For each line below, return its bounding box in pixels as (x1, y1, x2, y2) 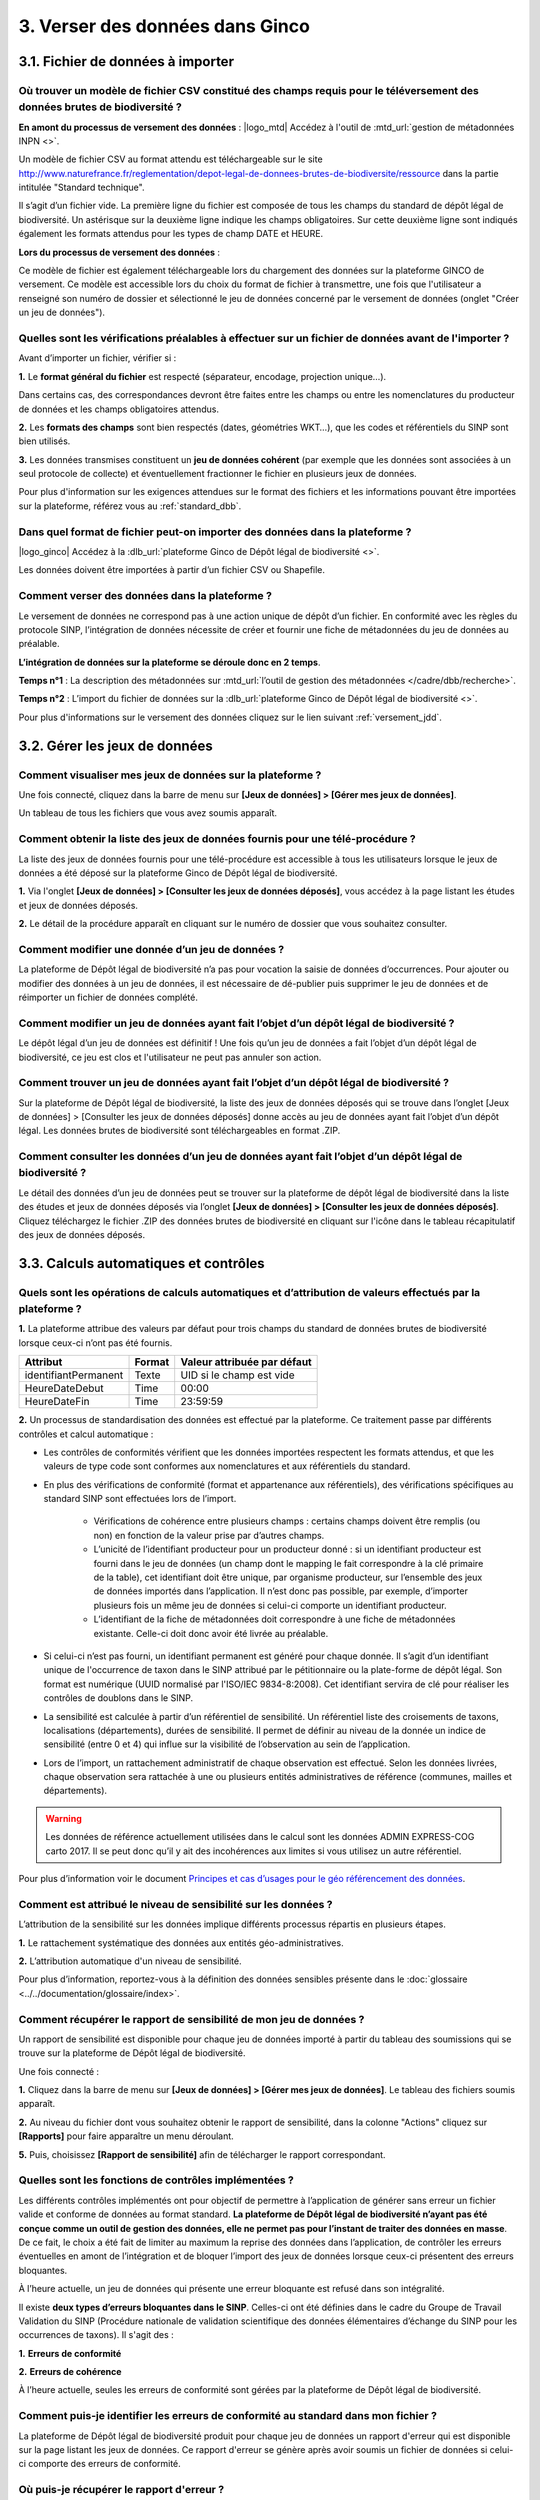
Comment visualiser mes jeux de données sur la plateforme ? (18, 768, 322, 782)
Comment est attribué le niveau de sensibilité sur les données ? (18, 1897, 333, 1911)
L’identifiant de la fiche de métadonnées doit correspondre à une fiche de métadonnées (93, 1613, 456, 1625)
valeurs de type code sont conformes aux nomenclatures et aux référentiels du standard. (43, 1460, 411, 1472)
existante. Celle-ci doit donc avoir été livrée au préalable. (93, 1627, 329, 1639)
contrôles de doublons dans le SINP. (43, 1692, 194, 1704)
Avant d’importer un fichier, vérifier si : (18, 352, 177, 364)
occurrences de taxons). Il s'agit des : (18, 2329, 174, 2341)
